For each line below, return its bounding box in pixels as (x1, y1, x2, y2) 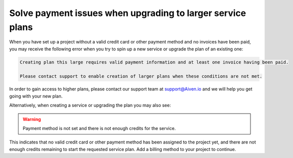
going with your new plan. (9, 93, 62, 99)
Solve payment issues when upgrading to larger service (9, 7, 246, 18)
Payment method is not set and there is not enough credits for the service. (22, 125, 176, 131)
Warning (22, 116, 41, 122)
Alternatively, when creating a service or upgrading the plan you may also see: (9, 102, 171, 108)
